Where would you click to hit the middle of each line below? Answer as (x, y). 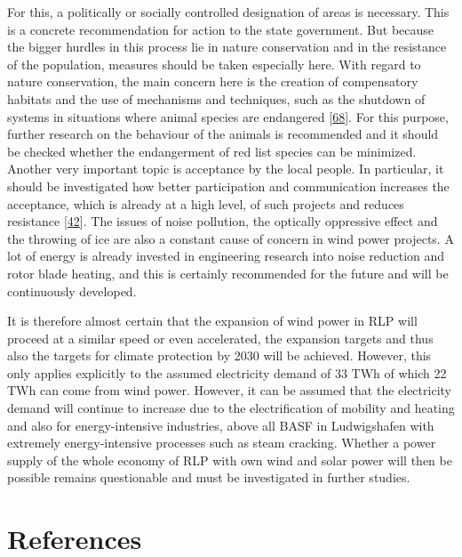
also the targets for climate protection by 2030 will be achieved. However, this (219, 355)
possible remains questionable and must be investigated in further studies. (209, 477)
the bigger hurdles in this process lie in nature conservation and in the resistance (227, 47)
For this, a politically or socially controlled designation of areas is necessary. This (228, 12)
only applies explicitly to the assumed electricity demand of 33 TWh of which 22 (227, 372)
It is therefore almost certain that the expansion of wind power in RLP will (212, 321)
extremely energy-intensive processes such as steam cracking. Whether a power (222, 443)
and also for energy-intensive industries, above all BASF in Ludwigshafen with (221, 425)
